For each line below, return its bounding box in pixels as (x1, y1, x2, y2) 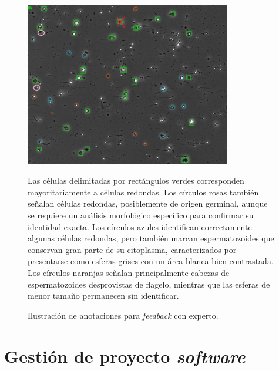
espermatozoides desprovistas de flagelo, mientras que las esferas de (28, 278, 270, 290)
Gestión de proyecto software (4, 343, 246, 368)
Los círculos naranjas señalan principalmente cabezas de (28, 266, 230, 278)
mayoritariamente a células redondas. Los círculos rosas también (28, 185, 259, 198)
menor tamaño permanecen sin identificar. (28, 289, 179, 302)
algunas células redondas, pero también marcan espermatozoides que (28, 232, 274, 244)
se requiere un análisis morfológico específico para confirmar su (28, 208, 254, 221)
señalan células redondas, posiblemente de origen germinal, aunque (28, 197, 268, 210)
